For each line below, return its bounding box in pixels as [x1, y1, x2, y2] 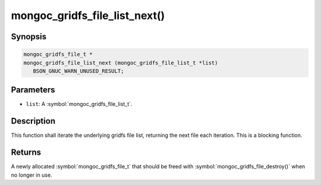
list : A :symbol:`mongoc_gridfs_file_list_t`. [26, 101, 133, 108]
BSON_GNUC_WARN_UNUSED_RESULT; [33, 67, 124, 74]
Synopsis [11, 32, 47, 42]
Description [11, 116, 56, 126]
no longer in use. [11, 171, 53, 178]
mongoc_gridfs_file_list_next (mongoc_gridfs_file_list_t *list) [23, 59, 218, 66]
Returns [11, 148, 42, 158]
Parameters [11, 85, 55, 95]
